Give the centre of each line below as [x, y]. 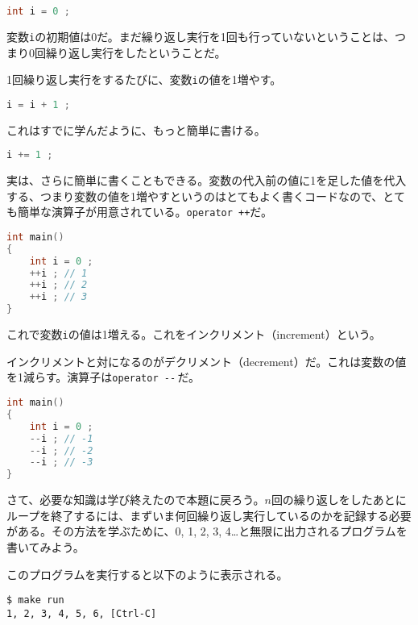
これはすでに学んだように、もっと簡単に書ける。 [136, 129]
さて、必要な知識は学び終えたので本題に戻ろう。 [136, 500]
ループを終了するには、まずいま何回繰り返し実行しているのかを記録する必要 [209, 515]
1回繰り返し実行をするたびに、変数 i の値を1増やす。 [144, 79]
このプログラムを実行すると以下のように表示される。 [147, 574]
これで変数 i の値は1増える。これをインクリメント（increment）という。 [194, 334]
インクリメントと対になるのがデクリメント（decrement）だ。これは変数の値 [207, 361]
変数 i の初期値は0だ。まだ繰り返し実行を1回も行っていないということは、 [201, 36]
